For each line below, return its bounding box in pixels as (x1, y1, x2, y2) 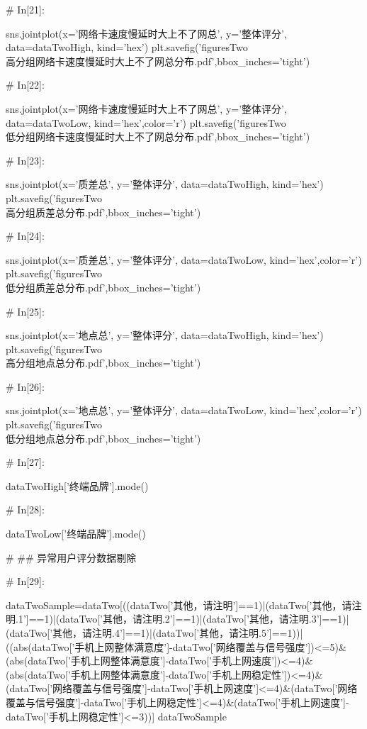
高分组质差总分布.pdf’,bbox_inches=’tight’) (6, 204, 201, 219)
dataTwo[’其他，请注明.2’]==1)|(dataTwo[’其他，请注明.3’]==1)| (60, 611, 349, 626)
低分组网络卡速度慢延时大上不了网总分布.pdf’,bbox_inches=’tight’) (6, 129, 310, 144)
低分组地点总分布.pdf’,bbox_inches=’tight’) (6, 430, 201, 445)
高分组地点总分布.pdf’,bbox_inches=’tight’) (6, 355, 201, 370)
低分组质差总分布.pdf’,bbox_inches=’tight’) (6, 279, 201, 294)
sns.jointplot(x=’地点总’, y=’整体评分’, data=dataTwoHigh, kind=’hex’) (6, 328, 324, 343)
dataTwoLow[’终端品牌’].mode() (6, 526, 146, 541)
